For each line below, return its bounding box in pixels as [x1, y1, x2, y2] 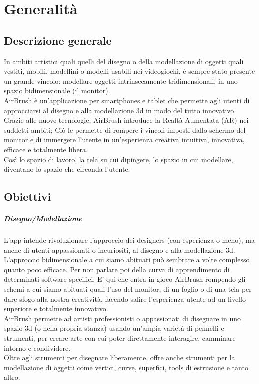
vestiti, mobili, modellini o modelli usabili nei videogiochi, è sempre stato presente [4, 66, 255, 76]
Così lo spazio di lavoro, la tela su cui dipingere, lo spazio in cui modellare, [4, 154, 233, 164]
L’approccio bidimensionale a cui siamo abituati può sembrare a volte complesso [4, 254, 250, 265]
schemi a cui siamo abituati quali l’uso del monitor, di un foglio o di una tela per [4, 284, 252, 294]
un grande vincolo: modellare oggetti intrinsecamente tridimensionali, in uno [4, 75, 238, 86]
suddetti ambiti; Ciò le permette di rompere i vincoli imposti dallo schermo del [4, 124, 246, 135]
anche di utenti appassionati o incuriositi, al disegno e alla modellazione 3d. [4, 244, 235, 255]
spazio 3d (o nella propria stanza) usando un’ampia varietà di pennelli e [4, 323, 224, 333]
